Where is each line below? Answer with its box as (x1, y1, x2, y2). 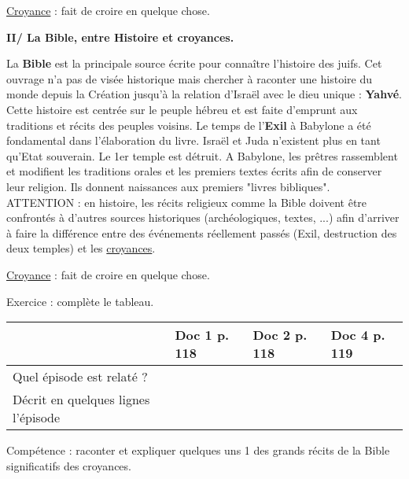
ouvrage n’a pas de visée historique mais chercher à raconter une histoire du (6, 70, 372, 87)
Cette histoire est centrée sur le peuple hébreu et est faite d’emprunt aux (6, 101, 358, 117)
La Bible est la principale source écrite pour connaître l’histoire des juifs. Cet (6, 55, 382, 72)
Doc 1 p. (175, 326, 230, 345)
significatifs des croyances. (6, 457, 131, 473)
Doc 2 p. (252, 326, 308, 345)
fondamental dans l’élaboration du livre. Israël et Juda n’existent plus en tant (6, 132, 381, 149)
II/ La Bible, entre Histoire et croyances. (6, 28, 234, 45)
